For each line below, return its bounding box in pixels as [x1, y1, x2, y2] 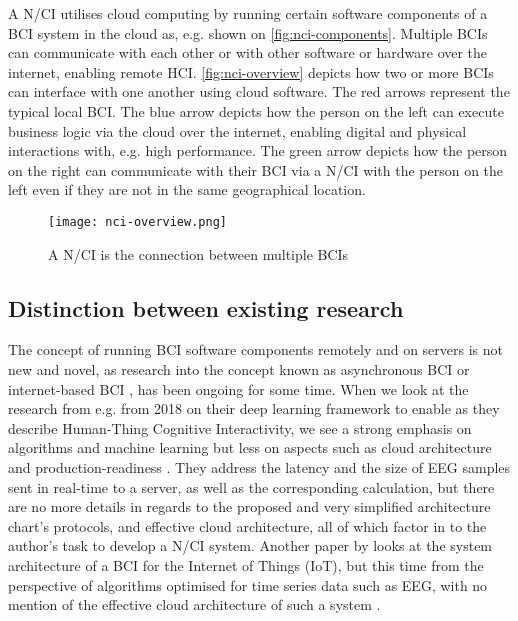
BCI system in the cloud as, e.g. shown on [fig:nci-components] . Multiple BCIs [8, 22, 488, 43]
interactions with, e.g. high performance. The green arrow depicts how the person [8, 140, 508, 161]
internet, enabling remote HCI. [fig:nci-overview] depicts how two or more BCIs [8, 61, 494, 82]
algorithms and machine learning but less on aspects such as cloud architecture [8, 437, 492, 458]
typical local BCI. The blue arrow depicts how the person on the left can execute [8, 100, 504, 121]
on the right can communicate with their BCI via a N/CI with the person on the [8, 159, 504, 180]
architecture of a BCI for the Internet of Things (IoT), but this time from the [8, 554, 484, 575]
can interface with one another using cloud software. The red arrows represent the [8, 81, 510, 102]
